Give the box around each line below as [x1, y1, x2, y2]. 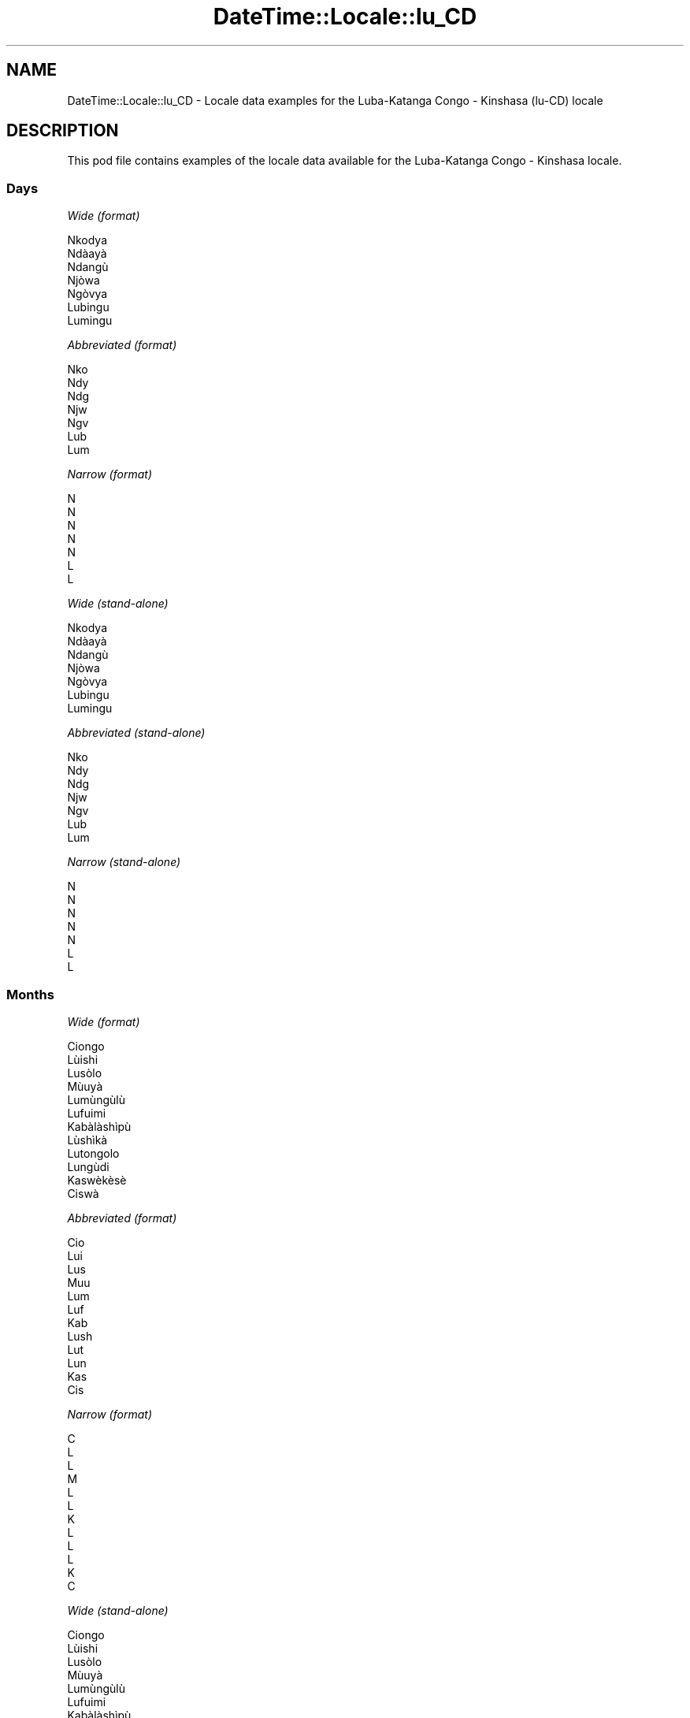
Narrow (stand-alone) [67, 855, 181, 869]
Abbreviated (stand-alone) [67, 726, 206, 740]
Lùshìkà [67, 1132, 108, 1147]
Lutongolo [67, 1146, 120, 1160]
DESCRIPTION [6, 121, 119, 141]
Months [6, 986, 54, 1002]
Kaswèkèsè [67, 1173, 127, 1187]
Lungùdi [67, 1159, 109, 1173]
